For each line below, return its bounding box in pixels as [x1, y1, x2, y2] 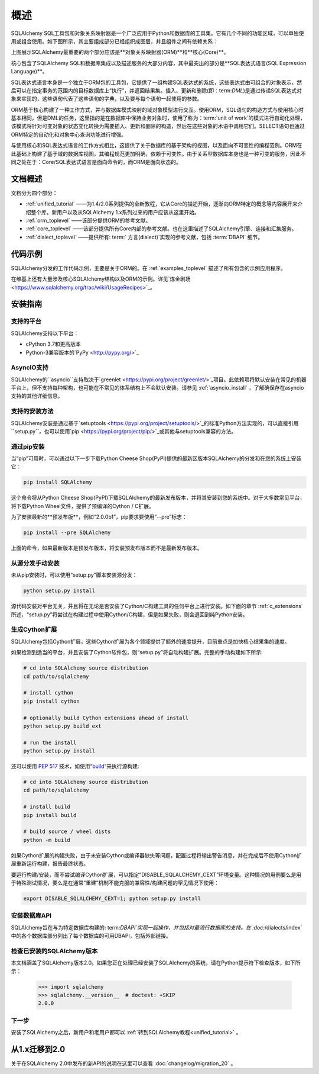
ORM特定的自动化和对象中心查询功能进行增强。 [11, 131, 127, 138]
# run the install [23, 739, 77, 746]
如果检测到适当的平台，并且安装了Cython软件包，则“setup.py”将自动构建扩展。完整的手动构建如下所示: [11, 649, 263, 656]
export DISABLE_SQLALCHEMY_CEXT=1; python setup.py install [23, 895, 201, 902]
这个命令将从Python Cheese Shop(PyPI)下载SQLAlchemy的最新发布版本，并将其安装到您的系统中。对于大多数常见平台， [11, 494, 305, 501]
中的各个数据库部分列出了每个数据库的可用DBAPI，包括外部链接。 [11, 932, 171, 940]
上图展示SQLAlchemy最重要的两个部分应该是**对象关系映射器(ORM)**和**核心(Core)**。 [11, 49, 229, 56]
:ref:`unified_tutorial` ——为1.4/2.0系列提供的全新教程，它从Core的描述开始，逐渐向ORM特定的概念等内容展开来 [25, 200, 298, 207]
